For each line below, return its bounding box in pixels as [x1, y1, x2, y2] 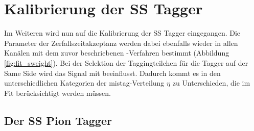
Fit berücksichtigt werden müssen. [4, 87, 111, 98]
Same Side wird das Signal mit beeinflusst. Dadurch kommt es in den [4, 67, 221, 78]
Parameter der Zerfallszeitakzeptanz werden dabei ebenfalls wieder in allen [4, 37, 238, 48]
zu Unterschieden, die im [172, 77, 250, 88]
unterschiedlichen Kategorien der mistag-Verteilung [4, 77, 165, 88]
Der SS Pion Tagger [4, 112, 112, 128]
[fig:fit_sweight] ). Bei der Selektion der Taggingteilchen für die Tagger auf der [4, 57, 248, 68]
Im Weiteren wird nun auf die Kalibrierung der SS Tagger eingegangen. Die [4, 28, 241, 38]
